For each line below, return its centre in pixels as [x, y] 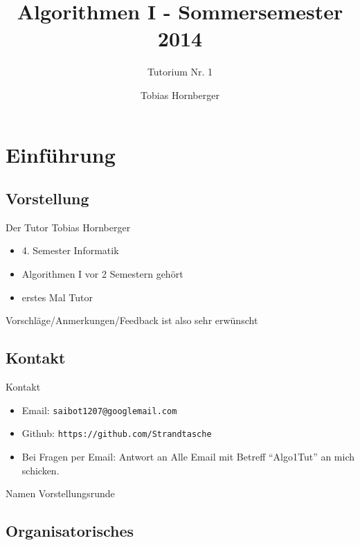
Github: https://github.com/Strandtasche [117, 433]
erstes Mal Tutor [57, 297]
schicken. [40, 470]
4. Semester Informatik [70, 250]
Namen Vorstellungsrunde [60, 493]
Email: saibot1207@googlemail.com [99, 410]
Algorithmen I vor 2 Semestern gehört [102, 274]
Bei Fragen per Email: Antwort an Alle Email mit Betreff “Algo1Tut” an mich [188, 456]
